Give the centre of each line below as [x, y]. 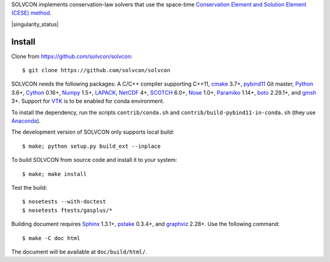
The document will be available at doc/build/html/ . [79, 252]
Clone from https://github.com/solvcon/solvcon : [72, 56]
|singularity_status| [35, 24]
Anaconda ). [26, 121]
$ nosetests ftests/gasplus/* [68, 210]
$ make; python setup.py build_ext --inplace [92, 146]
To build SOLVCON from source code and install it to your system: [94, 160]
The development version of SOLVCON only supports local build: [93, 132]
